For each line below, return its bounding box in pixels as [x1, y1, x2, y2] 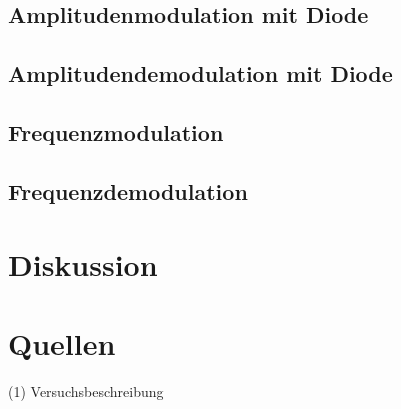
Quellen [8, 322, 116, 363]
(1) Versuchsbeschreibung [8, 380, 164, 401]
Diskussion [8, 244, 158, 285]
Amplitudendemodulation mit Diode [8, 58, 393, 89]
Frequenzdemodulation [8, 175, 248, 206]
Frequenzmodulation [8, 116, 224, 147]
